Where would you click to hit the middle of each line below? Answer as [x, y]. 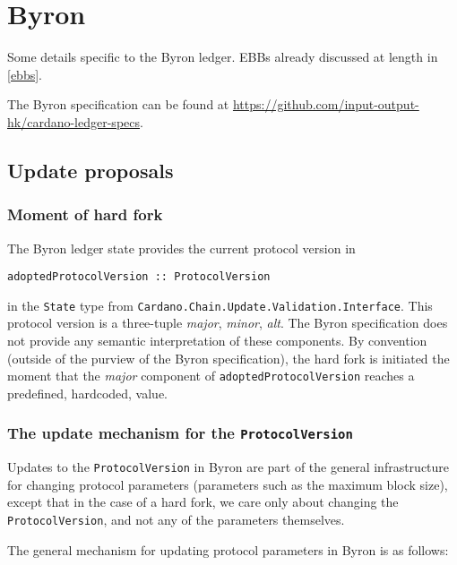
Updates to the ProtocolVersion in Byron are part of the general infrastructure [228, 467]
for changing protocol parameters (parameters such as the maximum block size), [228, 484]
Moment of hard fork [85, 214]
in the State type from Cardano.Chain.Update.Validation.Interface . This [220, 305]
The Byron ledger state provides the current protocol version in [181, 248]
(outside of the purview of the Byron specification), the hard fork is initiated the [228, 358]
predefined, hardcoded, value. [88, 393]
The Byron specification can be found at [118, 104]
